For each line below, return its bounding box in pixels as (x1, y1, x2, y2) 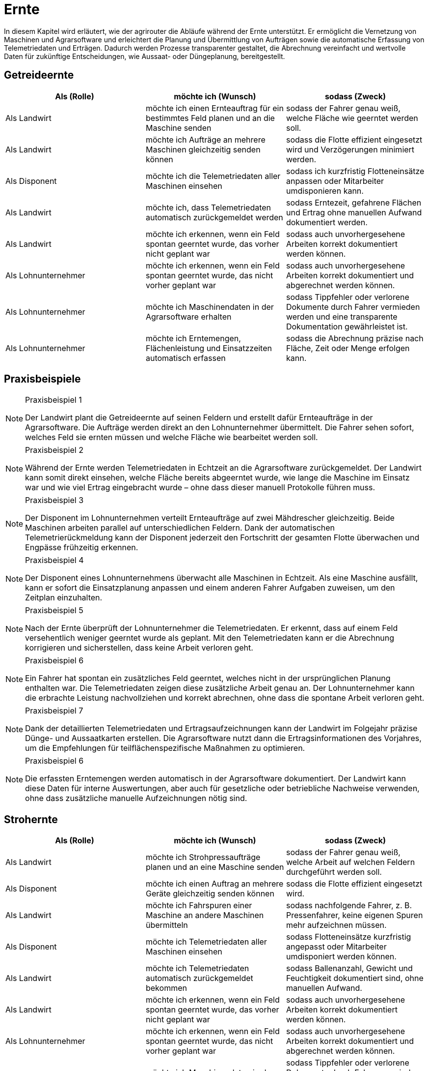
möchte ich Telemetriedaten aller (145, 937, 267, 947)
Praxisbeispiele (4, 373, 81, 386)
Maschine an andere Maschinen (145, 910, 264, 921)
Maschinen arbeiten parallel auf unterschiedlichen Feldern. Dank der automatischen (25, 523, 335, 533)
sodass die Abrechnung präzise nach (286, 333, 424, 343)
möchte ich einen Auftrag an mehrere (145, 879, 284, 889)
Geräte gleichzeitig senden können (145, 889, 274, 899)
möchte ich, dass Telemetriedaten (145, 202, 271, 212)
